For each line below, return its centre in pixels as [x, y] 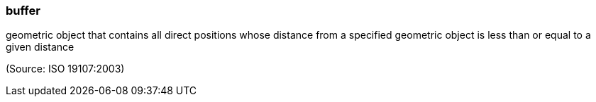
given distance [40, 47]
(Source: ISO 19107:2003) [65, 69]
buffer [23, 11]
